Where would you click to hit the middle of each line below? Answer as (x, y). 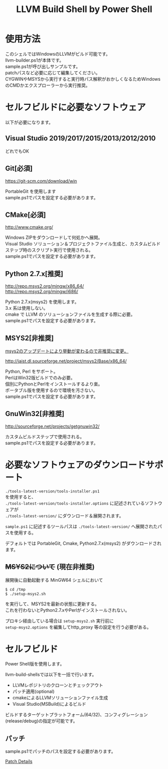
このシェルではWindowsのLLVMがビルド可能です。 (58, 54)
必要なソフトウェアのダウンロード (76, 465)
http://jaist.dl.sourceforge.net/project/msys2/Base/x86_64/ (66, 361)
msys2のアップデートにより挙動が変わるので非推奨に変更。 (67, 351)
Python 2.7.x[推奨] (34, 274)
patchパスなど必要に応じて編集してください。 (53, 73)
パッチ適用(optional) (33, 692)
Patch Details (19, 761)
